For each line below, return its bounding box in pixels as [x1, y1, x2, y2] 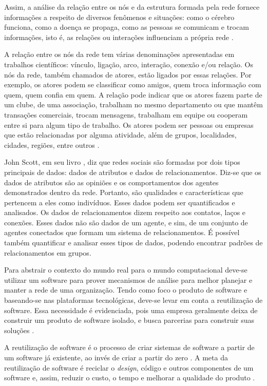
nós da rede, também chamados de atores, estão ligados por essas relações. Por [4, 69, 252, 80]
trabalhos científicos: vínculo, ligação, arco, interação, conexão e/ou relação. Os [4, 59, 253, 69]
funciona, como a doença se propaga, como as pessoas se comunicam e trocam [4, 22, 249, 32]
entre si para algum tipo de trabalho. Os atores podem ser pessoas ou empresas [4, 119, 254, 130]
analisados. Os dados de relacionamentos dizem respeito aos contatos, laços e [4, 207, 246, 218]
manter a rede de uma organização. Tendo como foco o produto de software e [4, 284, 247, 295]
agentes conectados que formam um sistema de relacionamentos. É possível [4, 227, 240, 238]
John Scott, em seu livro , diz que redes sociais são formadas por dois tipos [4, 157, 240, 167]
